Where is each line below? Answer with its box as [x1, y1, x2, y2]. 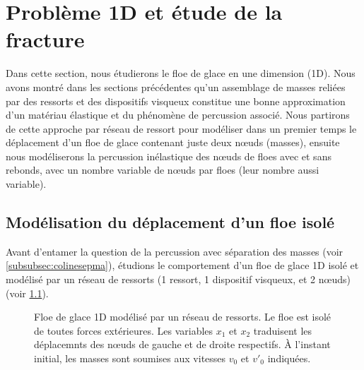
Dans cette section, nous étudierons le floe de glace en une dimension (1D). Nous [6, 66, 356, 80]
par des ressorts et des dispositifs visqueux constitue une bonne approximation [6, 93, 346, 108]
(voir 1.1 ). [6, 285, 49, 300]
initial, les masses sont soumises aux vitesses [34, 351, 226, 366]
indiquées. [267, 351, 311, 366]
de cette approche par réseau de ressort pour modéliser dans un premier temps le [6, 121, 357, 136]
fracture [6, 25, 85, 54]
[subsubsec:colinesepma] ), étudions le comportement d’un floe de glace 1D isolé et [6, 258, 359, 273]
